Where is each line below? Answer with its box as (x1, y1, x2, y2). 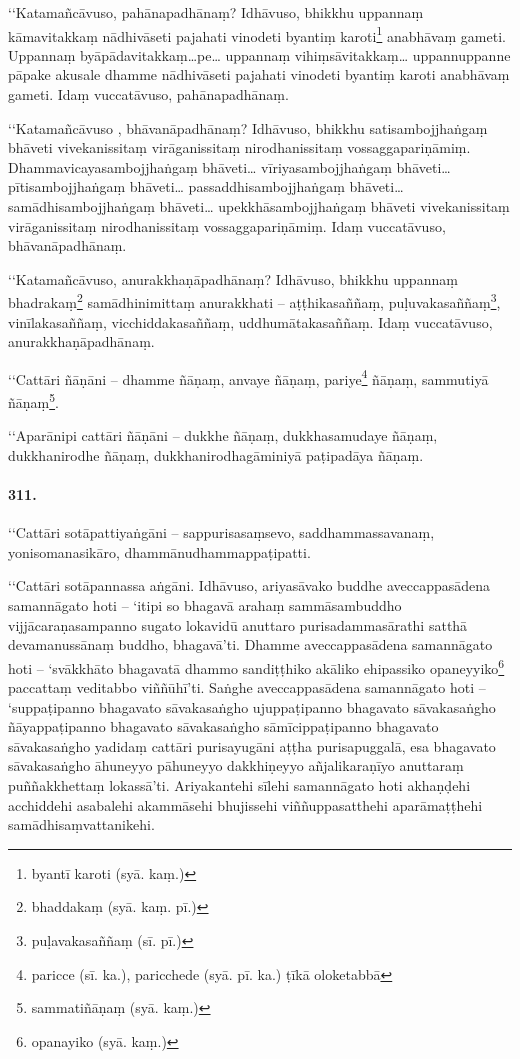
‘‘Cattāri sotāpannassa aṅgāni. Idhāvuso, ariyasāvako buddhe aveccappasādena (8, 575, 491, 596)
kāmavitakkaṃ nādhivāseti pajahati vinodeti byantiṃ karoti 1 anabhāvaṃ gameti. (8, 22, 506, 46)
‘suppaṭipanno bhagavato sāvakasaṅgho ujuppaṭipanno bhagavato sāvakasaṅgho (8, 696, 496, 717)
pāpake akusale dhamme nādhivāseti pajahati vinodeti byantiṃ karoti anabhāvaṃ (8, 64, 510, 85)
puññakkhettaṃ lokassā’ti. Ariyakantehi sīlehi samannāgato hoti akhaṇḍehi (8, 775, 471, 796)
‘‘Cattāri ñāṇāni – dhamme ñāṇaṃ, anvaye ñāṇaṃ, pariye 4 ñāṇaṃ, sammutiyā (8, 365, 489, 389)
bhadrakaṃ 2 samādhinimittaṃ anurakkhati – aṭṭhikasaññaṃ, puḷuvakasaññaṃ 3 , (8, 289, 501, 313)
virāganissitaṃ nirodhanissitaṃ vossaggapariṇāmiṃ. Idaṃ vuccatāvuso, (8, 215, 446, 236)
